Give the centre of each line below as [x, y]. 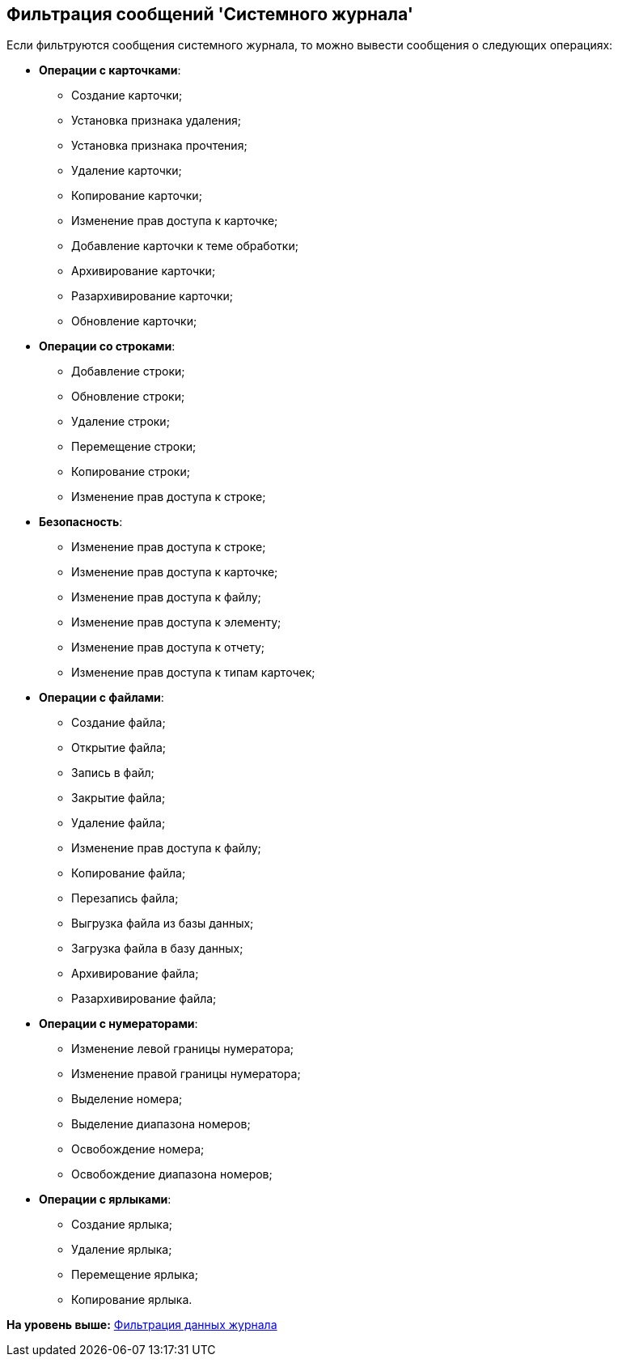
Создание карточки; [127, 96]
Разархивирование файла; [144, 999]
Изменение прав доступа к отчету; [168, 648]
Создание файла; [119, 723]
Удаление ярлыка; [122, 1250]
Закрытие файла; [119, 798]
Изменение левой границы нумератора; [183, 1049]
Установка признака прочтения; [159, 146]
